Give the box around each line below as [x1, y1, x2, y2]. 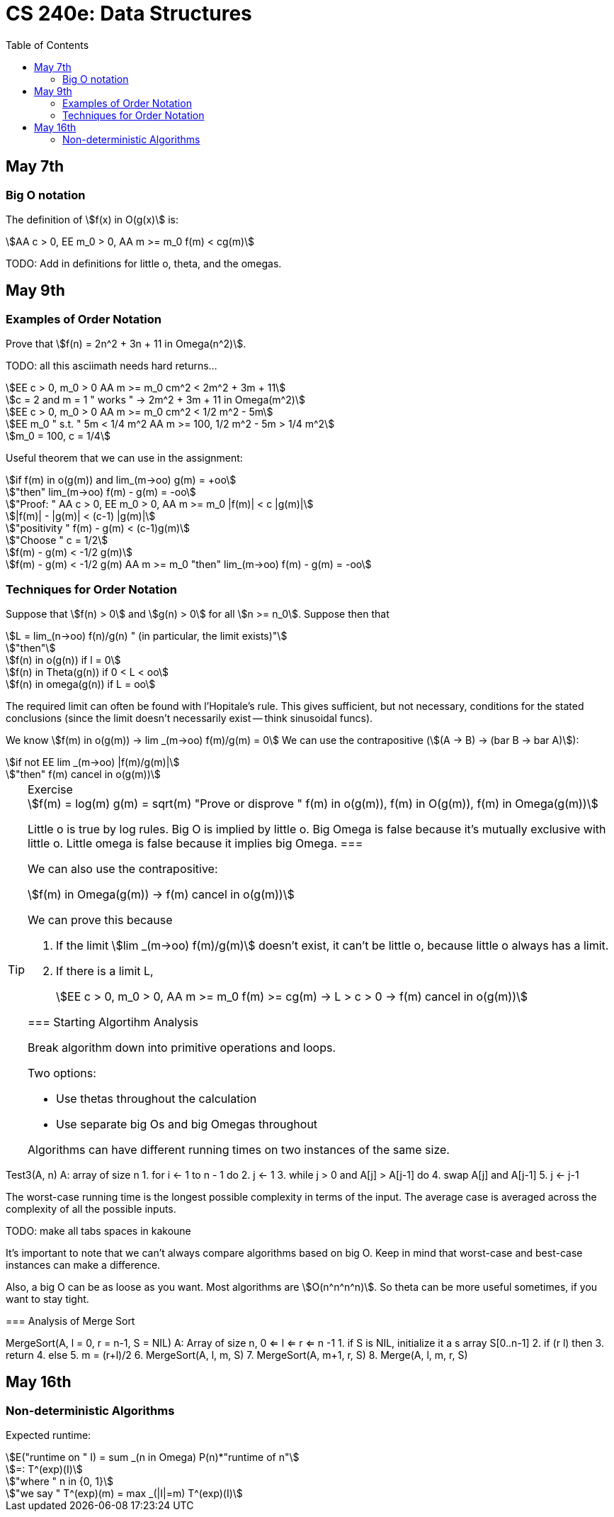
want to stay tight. [6, 1292, 89, 1305]
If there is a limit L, [56, 963, 154, 978]
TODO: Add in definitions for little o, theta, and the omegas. [6, 257, 282, 269]
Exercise [28, 782, 73, 796]
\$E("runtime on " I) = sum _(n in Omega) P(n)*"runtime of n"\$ [6, 1451, 300, 1464]
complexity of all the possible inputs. [6, 1202, 176, 1215]
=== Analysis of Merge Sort [6, 1314, 135, 1327]
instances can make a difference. [6, 1258, 161, 1271]
